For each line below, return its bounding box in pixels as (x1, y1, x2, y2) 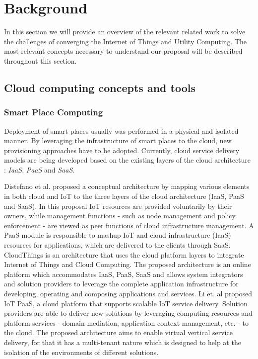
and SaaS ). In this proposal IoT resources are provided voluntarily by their (4, 200, 232, 211)
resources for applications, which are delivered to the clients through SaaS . (4, 240, 231, 250)
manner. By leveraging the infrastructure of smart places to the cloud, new (4, 135, 232, 146)
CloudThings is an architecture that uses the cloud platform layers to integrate (4, 249, 244, 260)
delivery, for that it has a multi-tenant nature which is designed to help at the (4, 337, 241, 347)
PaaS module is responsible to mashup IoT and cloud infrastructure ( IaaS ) (4, 230, 231, 240)
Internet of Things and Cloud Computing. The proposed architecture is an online (4, 259, 251, 269)
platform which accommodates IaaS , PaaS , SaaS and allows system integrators (4, 269, 243, 279)
